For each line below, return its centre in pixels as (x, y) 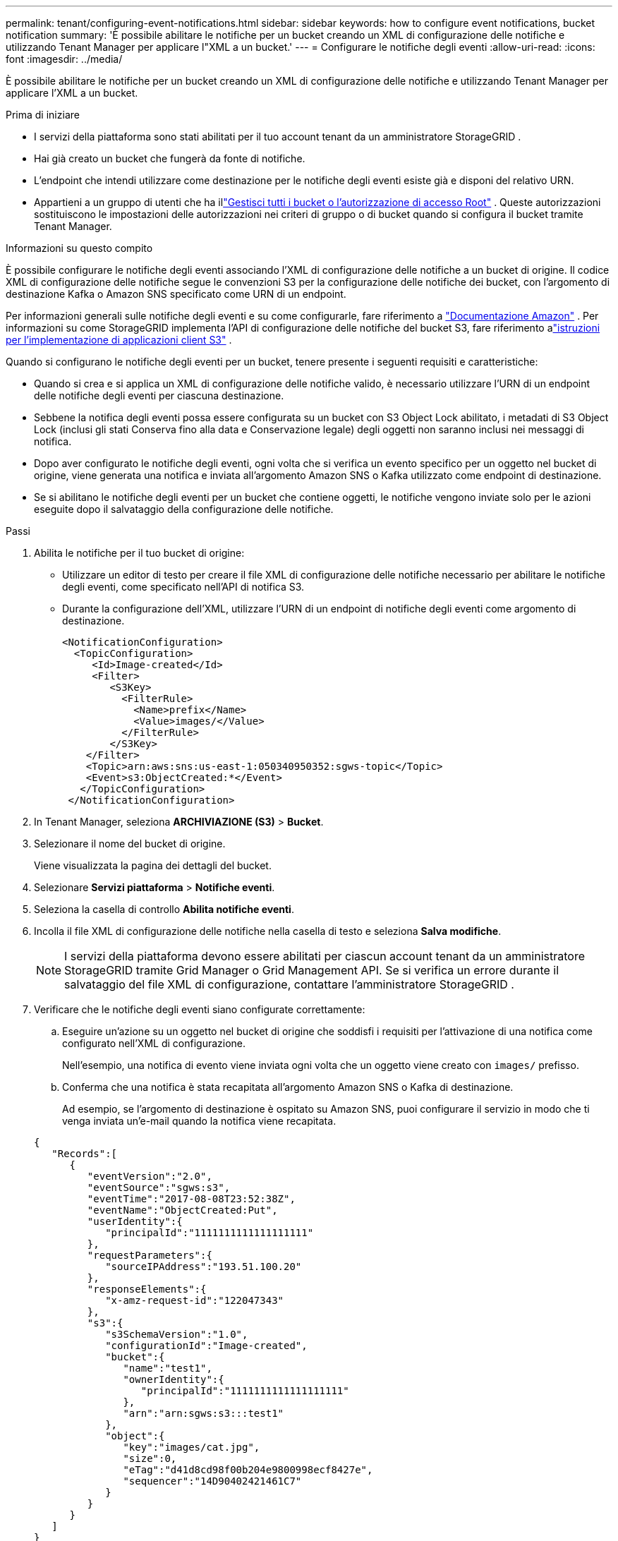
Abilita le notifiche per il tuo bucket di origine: (139, 553)
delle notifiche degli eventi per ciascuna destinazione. (159, 395)
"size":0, (150, 1458)
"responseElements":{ (147, 1289)
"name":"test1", (168, 1368)
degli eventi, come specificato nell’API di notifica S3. (183, 587)
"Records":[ (85, 1154)
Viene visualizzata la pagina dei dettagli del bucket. (153, 865)
